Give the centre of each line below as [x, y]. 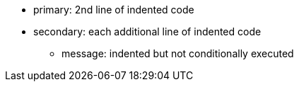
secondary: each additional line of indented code [147, 31]
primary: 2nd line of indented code [114, 10]
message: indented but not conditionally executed [178, 53]
